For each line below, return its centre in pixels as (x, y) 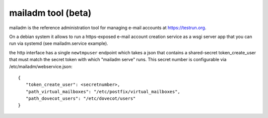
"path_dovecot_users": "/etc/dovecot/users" (81, 98)
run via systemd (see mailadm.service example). (59, 43)
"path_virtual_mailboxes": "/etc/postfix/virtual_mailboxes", (103, 92)
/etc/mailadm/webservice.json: (41, 66)
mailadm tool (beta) (50, 13)
